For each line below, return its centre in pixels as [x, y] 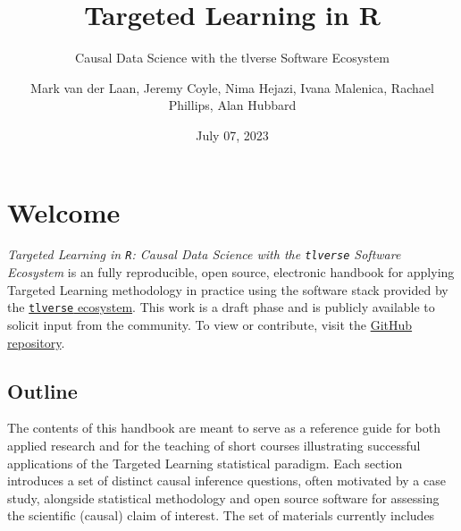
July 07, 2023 [232, 135]
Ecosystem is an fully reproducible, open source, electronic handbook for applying [231, 272]
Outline [42, 390]
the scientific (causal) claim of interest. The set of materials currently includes [221, 515]
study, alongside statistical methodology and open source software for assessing [223, 497]
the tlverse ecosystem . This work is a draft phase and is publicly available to [221, 307]
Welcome [64, 211]
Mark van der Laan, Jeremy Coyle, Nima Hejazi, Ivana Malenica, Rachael [232, 87]
